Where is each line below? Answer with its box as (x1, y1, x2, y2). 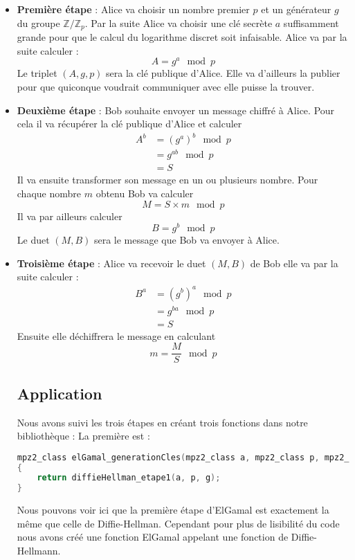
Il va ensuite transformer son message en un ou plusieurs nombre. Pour (17, 172, 318, 187)
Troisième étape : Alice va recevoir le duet (17, 255, 206, 270)
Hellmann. (17, 543, 61, 557)
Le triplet (17, 66, 57, 80)
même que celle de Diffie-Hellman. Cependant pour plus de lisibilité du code (17, 516, 340, 530)
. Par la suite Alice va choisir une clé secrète (84, 15, 273, 30)
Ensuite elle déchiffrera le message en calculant (17, 328, 216, 343)
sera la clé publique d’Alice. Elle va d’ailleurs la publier (106, 66, 340, 80)
